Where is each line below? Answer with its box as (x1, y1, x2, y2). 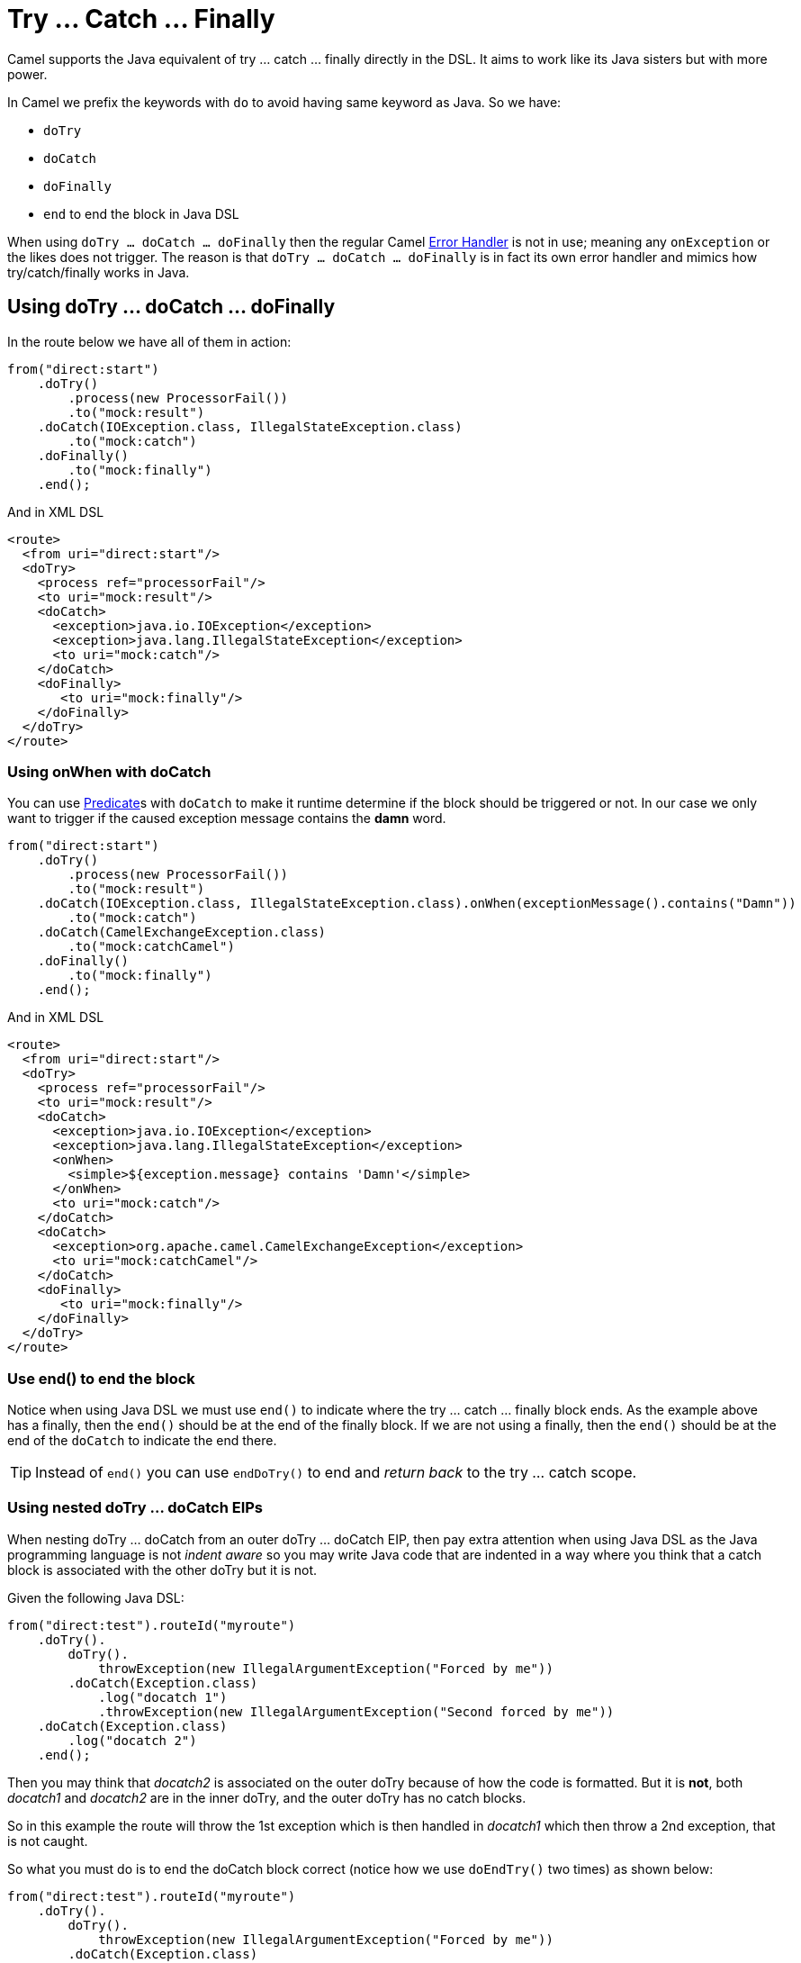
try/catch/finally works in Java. (7, 264, 190, 280)
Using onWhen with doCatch (7, 762, 211, 781)
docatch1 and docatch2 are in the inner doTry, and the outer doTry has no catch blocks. (7, 1789, 526, 1805)
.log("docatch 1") (98, 1689, 228, 1705)
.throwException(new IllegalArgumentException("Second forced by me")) (98, 1704, 615, 1719)
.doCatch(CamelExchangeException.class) (37, 925, 327, 940)
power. (7, 66, 48, 82)
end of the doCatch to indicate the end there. (7, 1433, 277, 1449)
